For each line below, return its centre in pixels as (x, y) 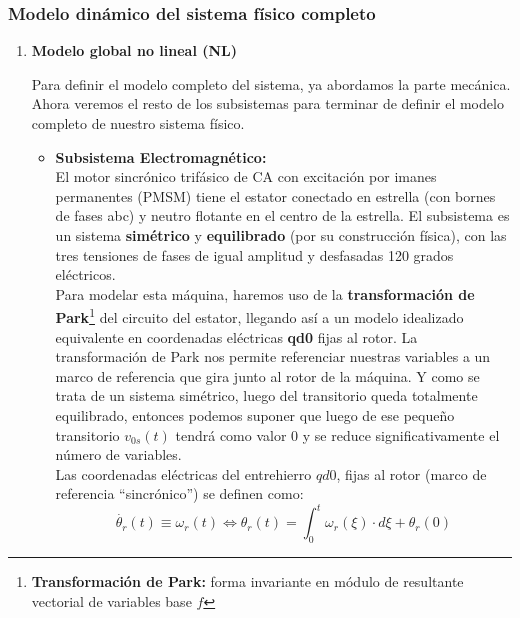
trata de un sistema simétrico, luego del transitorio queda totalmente (266, 395)
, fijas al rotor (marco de (411, 473)
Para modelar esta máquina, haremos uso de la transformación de (265, 293)
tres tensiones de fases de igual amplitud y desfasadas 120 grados (254, 254)
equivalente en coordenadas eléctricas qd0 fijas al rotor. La (236, 336)
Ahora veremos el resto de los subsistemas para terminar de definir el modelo (267, 103)
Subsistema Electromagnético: (161, 156)
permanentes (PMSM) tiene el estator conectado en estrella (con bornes (275, 195)
